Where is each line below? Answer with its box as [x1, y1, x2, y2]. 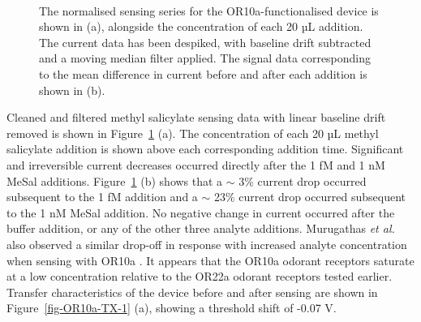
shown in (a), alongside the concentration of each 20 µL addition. [39, 18, 363, 35]
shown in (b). [39, 81, 105, 98]
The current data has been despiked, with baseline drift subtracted [39, 33, 372, 50]
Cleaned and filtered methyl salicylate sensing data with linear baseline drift [6, 109, 386, 126]
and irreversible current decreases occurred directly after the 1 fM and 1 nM [6, 156, 385, 173]
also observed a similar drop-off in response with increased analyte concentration [6, 235, 407, 252]
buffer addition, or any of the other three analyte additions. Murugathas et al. [6, 220, 395, 237]
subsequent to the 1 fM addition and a [6, 188, 198, 205]
